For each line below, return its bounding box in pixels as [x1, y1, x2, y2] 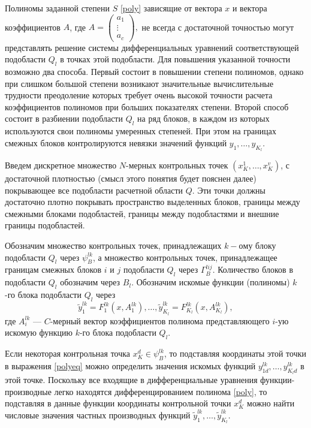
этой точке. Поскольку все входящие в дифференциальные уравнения [5, 373, 258, 386]
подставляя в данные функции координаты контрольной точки [5, 397, 231, 409]
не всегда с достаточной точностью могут [141, 20, 294, 33]
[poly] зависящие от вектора [120, 2, 222, 14]
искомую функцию [5, 326, 73, 339]
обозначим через [60, 276, 120, 288]
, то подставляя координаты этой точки [164, 347, 306, 360]
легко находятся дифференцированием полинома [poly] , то [54, 385, 267, 397]
